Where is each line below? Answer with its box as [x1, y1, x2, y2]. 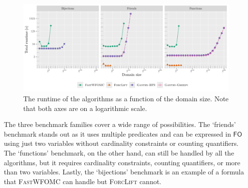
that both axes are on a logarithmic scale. [23, 103, 147, 113]
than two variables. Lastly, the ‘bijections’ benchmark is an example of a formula [4, 167, 244, 177]
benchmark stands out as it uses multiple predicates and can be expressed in [4, 128, 231, 139]
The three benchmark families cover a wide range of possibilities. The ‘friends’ [4, 119, 236, 129]
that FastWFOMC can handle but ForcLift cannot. [4, 176, 162, 186]
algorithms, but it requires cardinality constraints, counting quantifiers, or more [4, 157, 241, 167]
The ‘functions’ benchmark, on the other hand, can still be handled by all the [4, 147, 234, 157]
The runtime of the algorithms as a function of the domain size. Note [23, 93, 229, 103]
